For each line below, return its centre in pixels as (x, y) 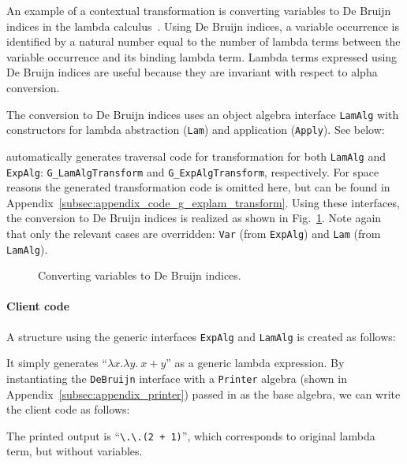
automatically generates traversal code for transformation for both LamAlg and (196, 156)
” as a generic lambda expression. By (255, 363)
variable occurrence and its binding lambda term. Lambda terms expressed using (202, 56)
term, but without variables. (75, 451)
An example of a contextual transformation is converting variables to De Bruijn (199, 10)
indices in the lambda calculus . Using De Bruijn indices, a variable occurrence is (203, 26)
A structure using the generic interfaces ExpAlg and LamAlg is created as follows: (201, 336)
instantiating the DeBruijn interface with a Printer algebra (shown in (177, 378)
